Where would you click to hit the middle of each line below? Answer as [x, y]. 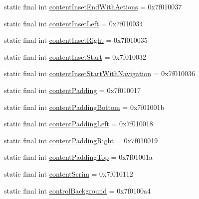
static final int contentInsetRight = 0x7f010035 [76, 40]
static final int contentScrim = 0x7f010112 [69, 173]
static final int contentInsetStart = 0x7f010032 [75, 56]
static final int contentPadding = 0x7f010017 [73, 90]
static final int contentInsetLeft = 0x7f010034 [74, 23]
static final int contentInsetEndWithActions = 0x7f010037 [93, 6]
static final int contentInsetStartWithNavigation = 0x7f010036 [99, 73]
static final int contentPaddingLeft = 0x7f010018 [79, 124]
